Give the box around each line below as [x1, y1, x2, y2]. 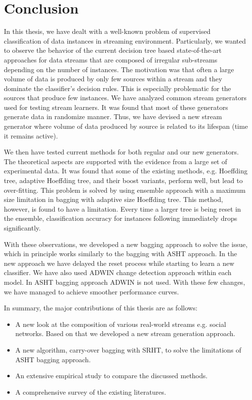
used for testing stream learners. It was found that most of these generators [4, 102, 228, 112]
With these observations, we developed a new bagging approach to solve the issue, [4, 239, 248, 249]
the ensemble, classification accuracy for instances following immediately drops [4, 213, 237, 223]
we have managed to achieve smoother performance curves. [4, 286, 179, 296]
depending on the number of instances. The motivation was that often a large [4, 64, 234, 74]
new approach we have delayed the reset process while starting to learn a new [4, 258, 235, 268]
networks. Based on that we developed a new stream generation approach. [15, 328, 236, 338]
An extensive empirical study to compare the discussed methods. [15, 370, 208, 381]
